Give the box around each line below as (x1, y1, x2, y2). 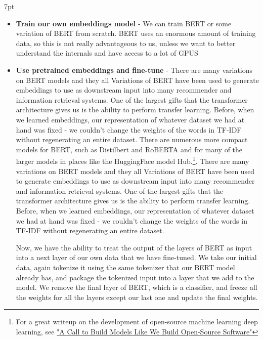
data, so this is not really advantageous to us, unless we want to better (16, 37, 236, 48)
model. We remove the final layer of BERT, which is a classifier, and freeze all (16, 282, 257, 292)
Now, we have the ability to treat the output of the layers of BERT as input (16, 242, 252, 252)
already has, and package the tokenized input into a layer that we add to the (16, 272, 254, 282)
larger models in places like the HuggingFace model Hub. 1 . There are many (16, 154, 249, 166)
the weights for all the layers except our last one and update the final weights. (16, 291, 258, 302)
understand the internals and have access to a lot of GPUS (16, 48, 198, 58)
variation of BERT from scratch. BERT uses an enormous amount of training (16, 28, 256, 38)
